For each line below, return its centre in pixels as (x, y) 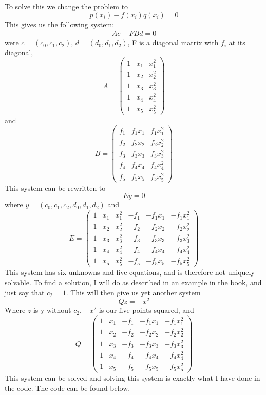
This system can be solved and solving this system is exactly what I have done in (132, 378)
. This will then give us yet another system (133, 292)
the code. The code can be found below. (68, 388)
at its (237, 42)
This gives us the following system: (60, 24)
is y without (52, 310)
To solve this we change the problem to (66, 6)
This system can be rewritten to (55, 187)
